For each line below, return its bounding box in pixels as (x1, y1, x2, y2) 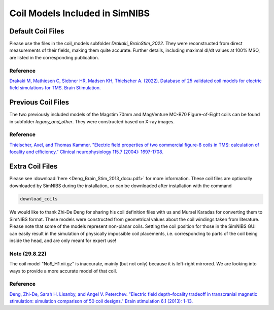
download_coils (20, 196, 58, 202)
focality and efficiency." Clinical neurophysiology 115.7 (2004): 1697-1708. (9, 149, 163, 155)
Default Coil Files (9, 27, 64, 36)
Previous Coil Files (9, 98, 70, 107)
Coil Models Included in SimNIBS (9, 8, 150, 19)
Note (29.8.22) (9, 250, 47, 257)
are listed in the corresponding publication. (9, 54, 99, 60)
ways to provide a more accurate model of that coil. (9, 268, 117, 274)
